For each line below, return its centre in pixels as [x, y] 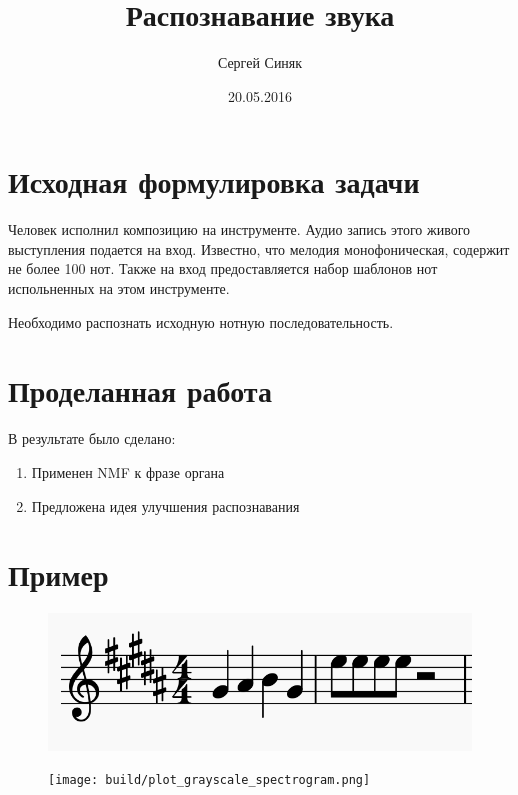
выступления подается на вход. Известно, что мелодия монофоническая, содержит [259, 248]
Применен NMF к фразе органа [128, 471]
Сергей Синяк [260, 62]
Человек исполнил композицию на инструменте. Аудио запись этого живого [239, 229]
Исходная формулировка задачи [214, 181]
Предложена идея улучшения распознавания [165, 505]
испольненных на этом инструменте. [119, 288]
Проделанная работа [140, 390]
